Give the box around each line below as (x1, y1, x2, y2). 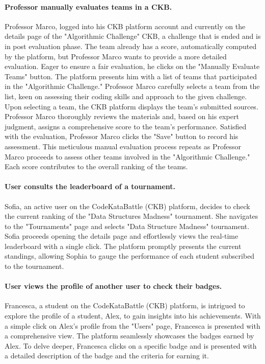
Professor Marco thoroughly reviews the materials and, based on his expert (5, 111, 239, 122)
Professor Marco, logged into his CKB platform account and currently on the (5, 20, 246, 31)
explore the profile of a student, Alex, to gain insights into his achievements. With (5, 310, 261, 321)
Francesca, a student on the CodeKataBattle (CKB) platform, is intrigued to (5, 300, 245, 311)
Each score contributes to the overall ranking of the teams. (5, 161, 188, 172)
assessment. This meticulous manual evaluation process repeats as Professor (5, 141, 241, 151)
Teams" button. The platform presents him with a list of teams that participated (5, 71, 257, 81)
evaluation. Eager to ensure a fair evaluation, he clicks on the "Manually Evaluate (5, 61, 260, 72)
